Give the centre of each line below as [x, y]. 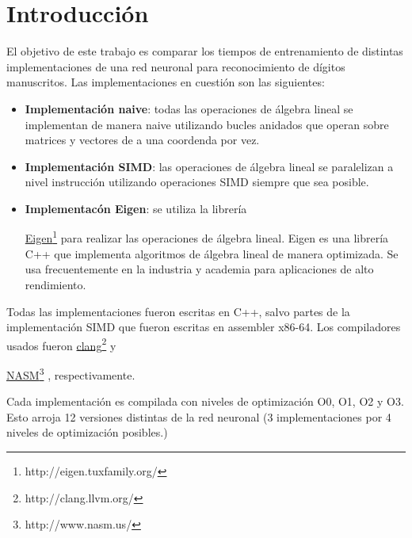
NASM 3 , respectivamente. [71, 373]
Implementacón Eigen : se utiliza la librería [136, 208]
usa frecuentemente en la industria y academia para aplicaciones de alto [199, 269]
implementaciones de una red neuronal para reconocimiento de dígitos [176, 66]
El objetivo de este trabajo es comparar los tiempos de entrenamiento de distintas [205, 51]
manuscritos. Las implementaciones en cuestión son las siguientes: [166, 82]
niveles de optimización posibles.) [87, 432]
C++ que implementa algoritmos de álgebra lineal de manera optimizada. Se [212, 253]
